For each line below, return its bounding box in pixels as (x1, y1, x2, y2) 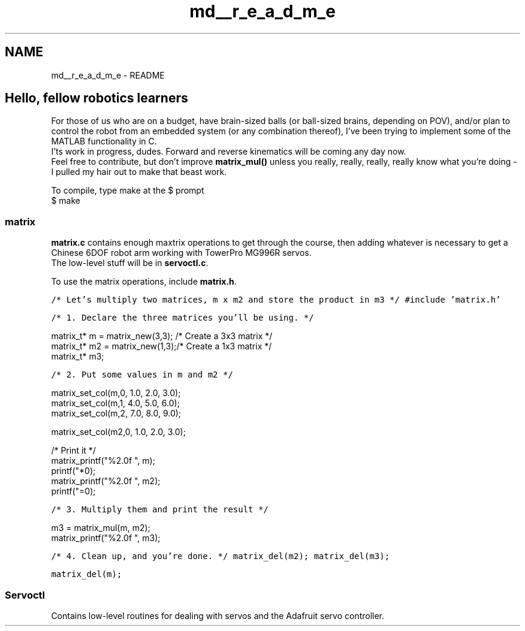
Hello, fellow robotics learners (5, 90, 188, 106)
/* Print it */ (51, 445, 96, 456)
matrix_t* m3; (51, 351, 104, 362)
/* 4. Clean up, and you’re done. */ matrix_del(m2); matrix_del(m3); (51, 551, 390, 561)
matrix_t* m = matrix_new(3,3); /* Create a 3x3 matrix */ (51, 331, 273, 342)
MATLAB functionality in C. (51, 136, 157, 147)
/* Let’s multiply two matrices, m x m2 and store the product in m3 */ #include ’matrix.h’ (51, 295, 501, 305)
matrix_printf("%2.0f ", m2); (51, 476, 161, 487)
